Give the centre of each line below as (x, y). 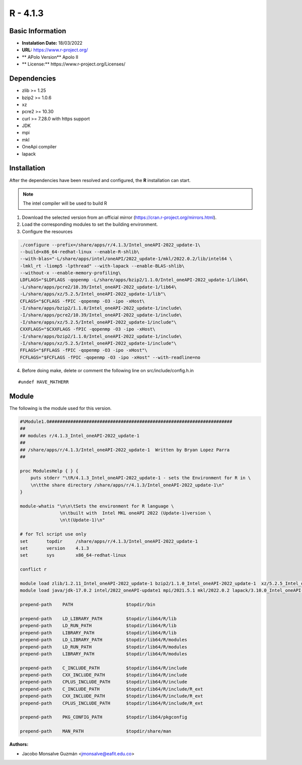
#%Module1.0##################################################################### (126, 422)
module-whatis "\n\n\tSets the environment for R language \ (97, 506)
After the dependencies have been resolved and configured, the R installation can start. (100, 180)
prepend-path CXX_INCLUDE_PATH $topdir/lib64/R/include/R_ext (111, 696)
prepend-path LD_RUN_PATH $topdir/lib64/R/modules (103, 647)
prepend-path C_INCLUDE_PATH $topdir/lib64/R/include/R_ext (111, 689)
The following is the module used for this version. (60, 408)
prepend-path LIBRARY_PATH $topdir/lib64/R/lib (98, 633)
